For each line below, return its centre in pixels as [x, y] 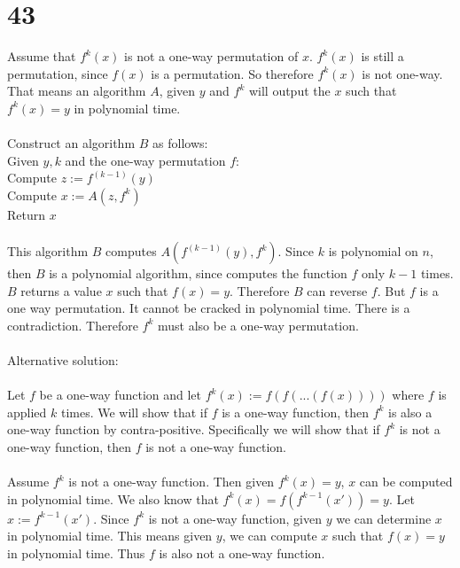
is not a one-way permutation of [211, 56]
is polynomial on [373, 251]
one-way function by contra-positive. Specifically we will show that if [194, 429]
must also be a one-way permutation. [258, 325]
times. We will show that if [134, 412]
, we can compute [269, 536]
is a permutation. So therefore [232, 73]
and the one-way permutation [145, 160]
